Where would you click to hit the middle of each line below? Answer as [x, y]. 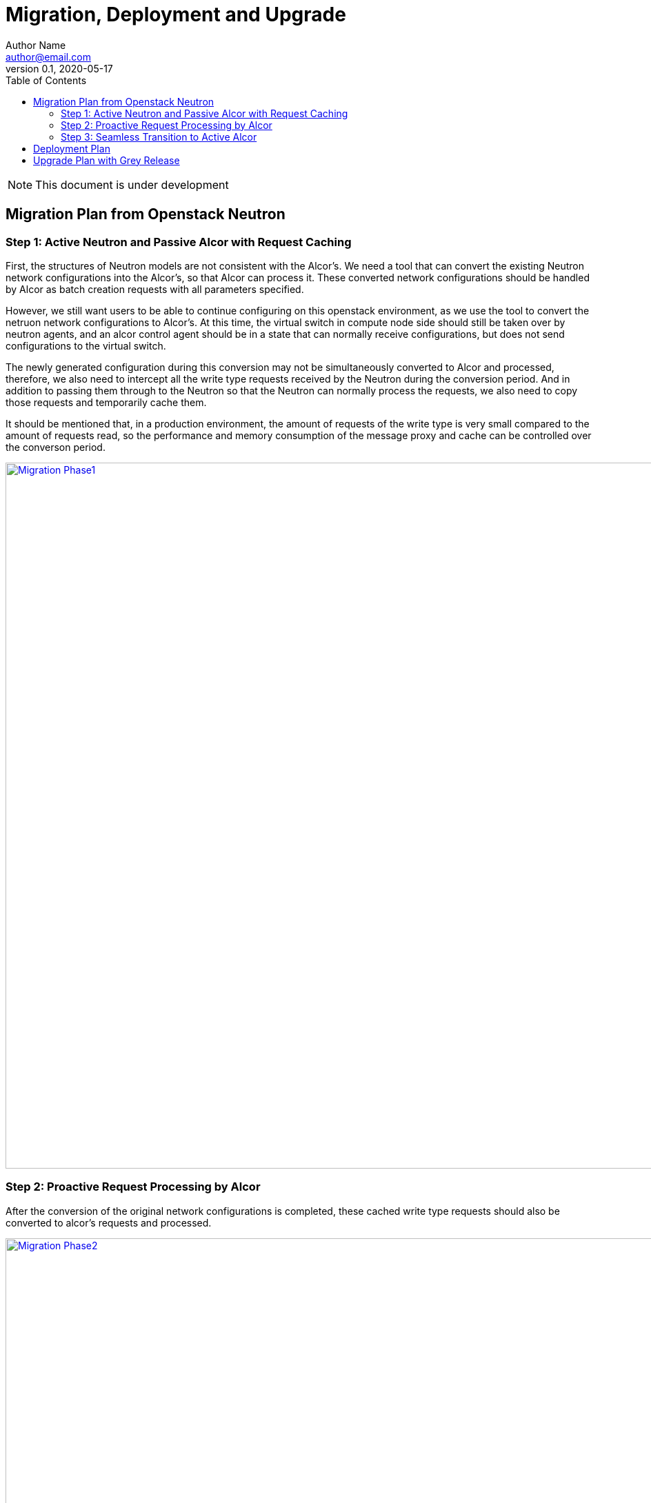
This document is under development [132, 184]
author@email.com [48, 57]
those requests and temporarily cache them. [106, 402]
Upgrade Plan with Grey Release [107, 160]
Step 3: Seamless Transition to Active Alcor [159, 137]
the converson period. [56, 447]
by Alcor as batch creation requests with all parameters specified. [155, 289]
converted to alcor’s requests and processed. [109, 1222]
